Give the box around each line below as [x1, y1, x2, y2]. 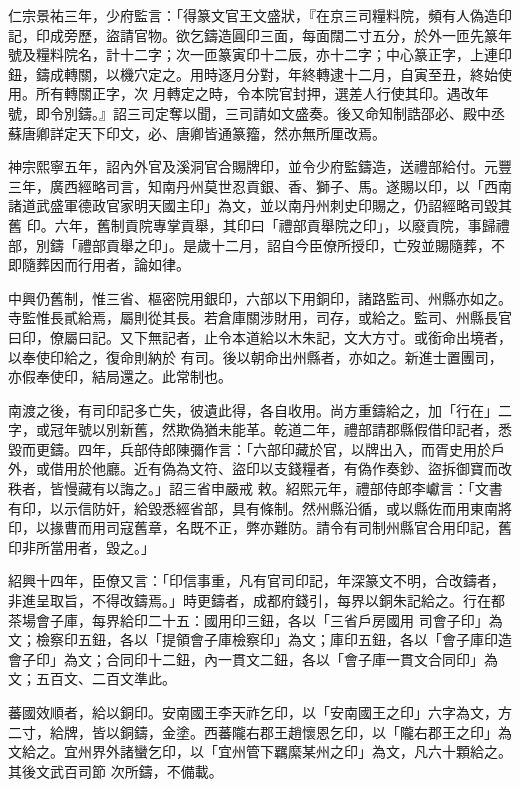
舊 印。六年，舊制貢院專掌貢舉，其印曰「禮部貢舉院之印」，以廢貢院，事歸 [8, 214, 496, 235]
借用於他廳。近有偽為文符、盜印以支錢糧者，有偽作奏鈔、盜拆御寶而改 [49, 458, 512, 479]
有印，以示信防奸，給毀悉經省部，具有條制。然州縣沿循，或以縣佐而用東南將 [8, 497, 512, 518]
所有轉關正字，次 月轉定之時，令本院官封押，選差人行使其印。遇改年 [35, 83, 489, 104]
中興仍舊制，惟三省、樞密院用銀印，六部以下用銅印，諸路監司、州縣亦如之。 [8, 287, 512, 308]
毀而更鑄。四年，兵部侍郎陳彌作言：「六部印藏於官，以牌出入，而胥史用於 [8, 438, 491, 459]
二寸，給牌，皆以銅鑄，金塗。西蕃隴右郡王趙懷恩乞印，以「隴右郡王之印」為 [8, 721, 512, 742]
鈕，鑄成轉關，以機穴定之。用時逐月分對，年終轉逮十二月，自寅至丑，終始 [8, 63, 498, 84]
